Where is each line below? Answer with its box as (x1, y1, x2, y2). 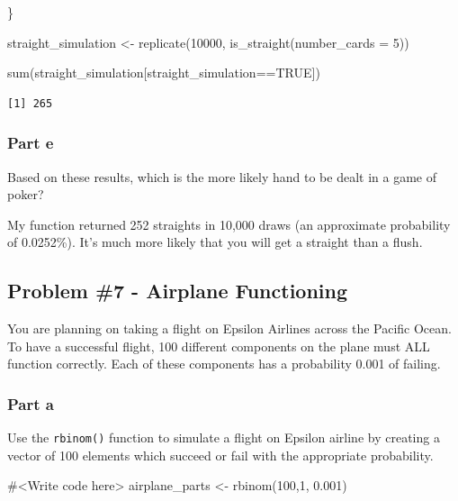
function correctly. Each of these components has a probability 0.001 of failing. (7, 354, 441, 373)
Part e (7, 132, 54, 154)
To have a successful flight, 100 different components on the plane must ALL (7, 336, 430, 355)
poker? (7, 185, 44, 204)
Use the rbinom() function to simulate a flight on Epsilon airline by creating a (7, 428, 440, 447)
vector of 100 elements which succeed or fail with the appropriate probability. (7, 445, 434, 464)
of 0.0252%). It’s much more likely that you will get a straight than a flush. (7, 232, 423, 251)
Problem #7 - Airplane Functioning (7, 277, 348, 305)
